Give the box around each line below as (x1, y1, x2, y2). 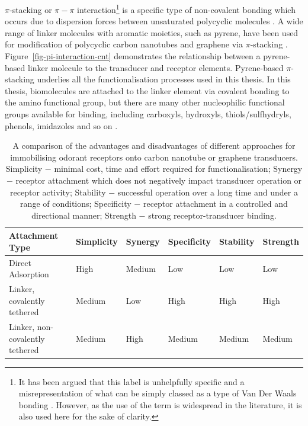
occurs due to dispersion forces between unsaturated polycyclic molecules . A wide (5, 15, 303, 27)
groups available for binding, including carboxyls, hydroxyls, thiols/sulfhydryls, (5, 108, 291, 120)
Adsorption (9, 268, 49, 280)
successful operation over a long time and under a (117, 185, 298, 198)
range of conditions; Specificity (20, 197, 131, 210)
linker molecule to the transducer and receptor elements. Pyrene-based (27, 61, 284, 73)
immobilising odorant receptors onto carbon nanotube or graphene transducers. (10, 150, 298, 163)
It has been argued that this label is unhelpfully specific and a (18, 375, 245, 387)
